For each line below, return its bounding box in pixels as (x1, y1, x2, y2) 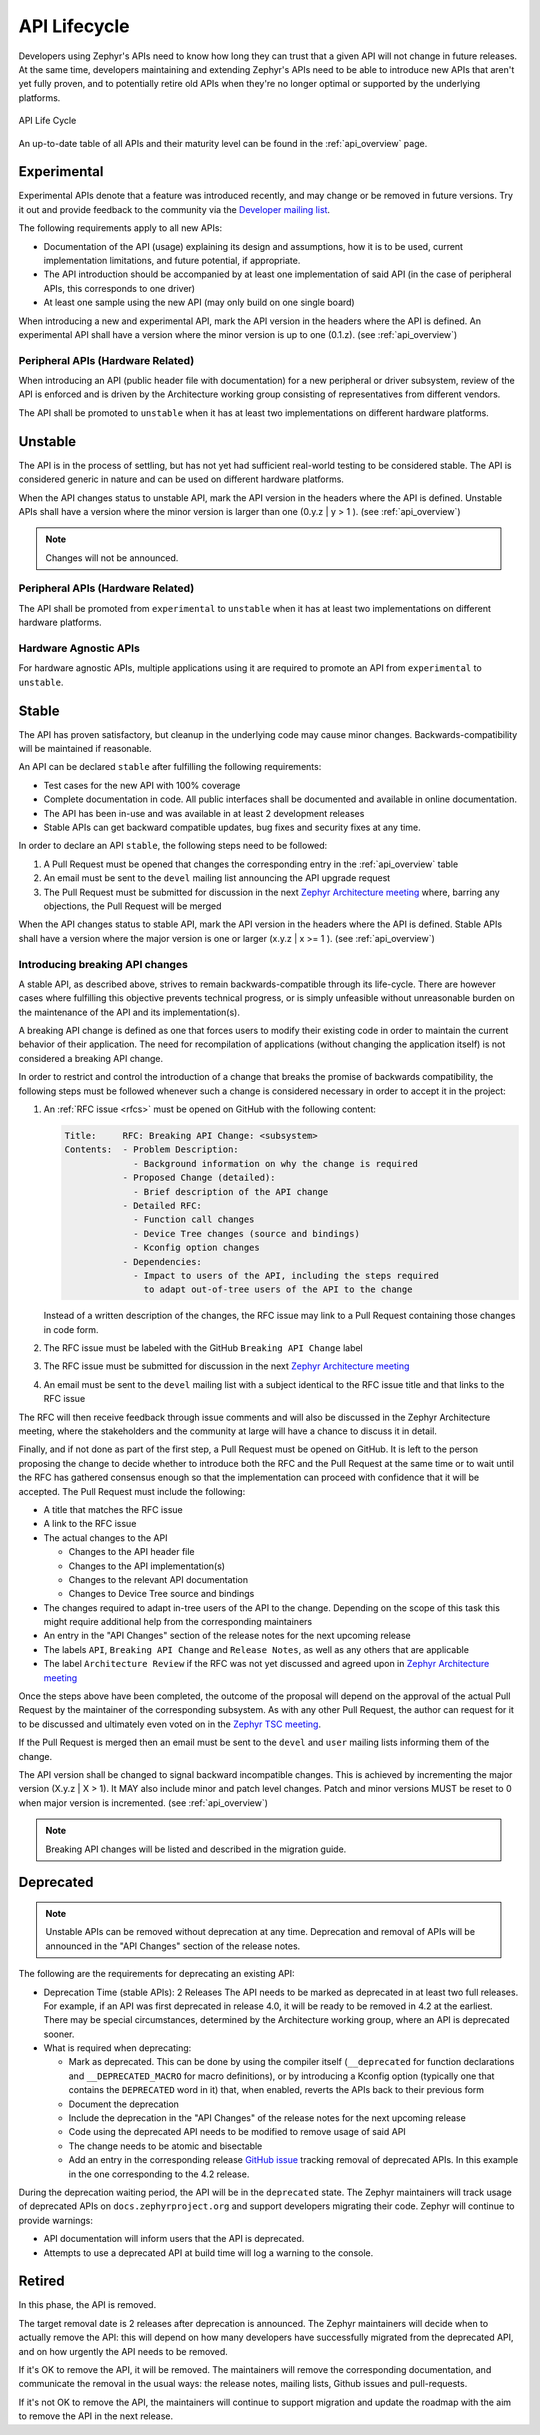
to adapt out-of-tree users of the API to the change (143, 1284, 413, 1295)
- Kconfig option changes (133, 1242, 260, 1254)
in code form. (43, 1323, 99, 1335)
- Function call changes (133, 1214, 255, 1225)
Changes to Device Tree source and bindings (68, 1588, 255, 1600)
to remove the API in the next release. (18, 2410, 174, 2422)
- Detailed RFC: (122, 1200, 202, 1211)
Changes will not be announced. (45, 551, 179, 564)
